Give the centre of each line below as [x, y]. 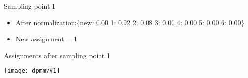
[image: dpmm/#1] [32, 71]
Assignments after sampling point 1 [57, 55]
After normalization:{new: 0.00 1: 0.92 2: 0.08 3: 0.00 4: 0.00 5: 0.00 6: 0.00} [130, 22]
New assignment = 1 [46, 39]
